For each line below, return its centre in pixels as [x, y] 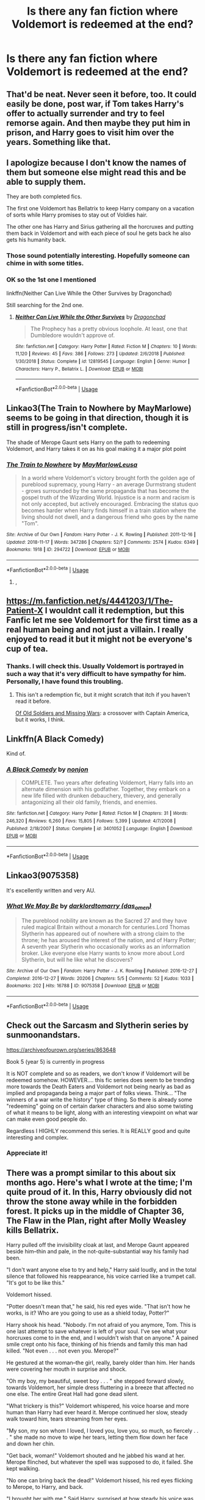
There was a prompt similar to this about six [91, 1173]
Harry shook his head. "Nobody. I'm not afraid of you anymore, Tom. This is [101, 1325]
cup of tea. [27, 649]
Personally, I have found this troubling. [65, 681]
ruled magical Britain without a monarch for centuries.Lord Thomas [106, 927]
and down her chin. [31, 1444]
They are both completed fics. [44, 196]
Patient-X [25, 611]
